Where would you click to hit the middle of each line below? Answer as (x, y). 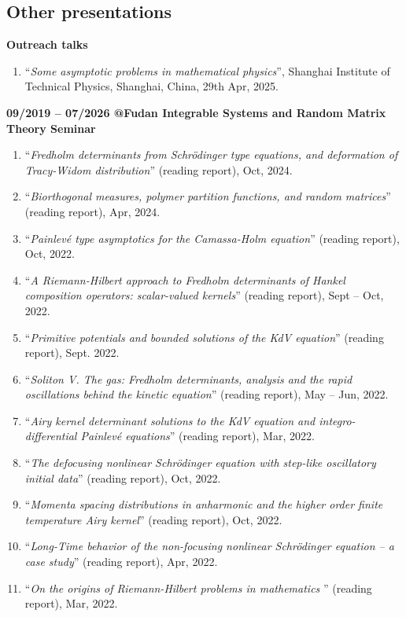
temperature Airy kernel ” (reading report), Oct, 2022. (153, 519)
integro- (337, 420)
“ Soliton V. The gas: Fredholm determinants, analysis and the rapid (188, 378)
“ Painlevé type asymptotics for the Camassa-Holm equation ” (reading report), (212, 238)
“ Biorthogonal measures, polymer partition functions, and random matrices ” (208, 196)
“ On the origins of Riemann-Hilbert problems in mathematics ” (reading (198, 588)
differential (51, 436)
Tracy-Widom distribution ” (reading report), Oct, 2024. (159, 169)
